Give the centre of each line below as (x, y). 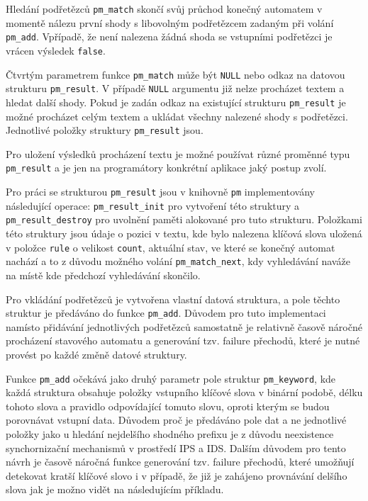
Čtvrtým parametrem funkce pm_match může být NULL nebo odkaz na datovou (175, 74)
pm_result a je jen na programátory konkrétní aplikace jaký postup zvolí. (166, 168)
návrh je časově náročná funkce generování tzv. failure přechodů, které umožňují (180, 462)
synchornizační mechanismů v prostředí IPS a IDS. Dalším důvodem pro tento (176, 447)
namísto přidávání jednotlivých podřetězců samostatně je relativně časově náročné (184, 326)
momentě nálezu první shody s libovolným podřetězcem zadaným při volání (170, 22)
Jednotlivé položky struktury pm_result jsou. (105, 130)
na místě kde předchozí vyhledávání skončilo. (103, 275)
